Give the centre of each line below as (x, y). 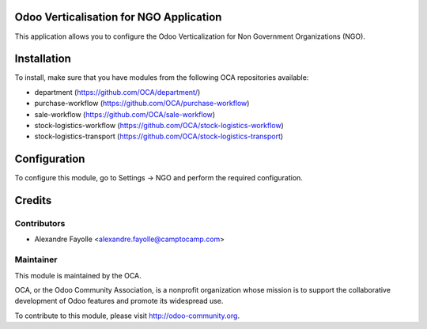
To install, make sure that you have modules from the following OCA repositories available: (162, 78)
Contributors (40, 224)
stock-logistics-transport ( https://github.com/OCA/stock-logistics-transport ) (159, 136)
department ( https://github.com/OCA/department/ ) (117, 92)
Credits (33, 200)
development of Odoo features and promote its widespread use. (119, 301)
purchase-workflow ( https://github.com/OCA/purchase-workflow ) (142, 104)
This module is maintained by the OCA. (78, 275)
